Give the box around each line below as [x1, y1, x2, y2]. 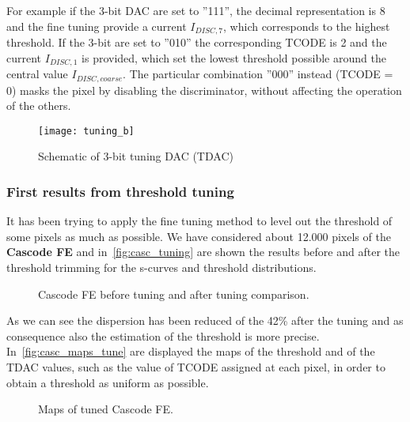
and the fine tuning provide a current [6, 17, 187, 34]
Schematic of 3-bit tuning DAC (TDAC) [38, 148, 233, 164]
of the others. [6, 97, 71, 114]
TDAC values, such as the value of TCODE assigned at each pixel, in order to [6, 358, 385, 375]
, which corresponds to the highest [223, 17, 390, 34]
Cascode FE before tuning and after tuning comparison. [38, 285, 309, 302]
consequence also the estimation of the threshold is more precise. [6, 327, 320, 344]
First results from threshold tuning [6, 181, 234, 201]
